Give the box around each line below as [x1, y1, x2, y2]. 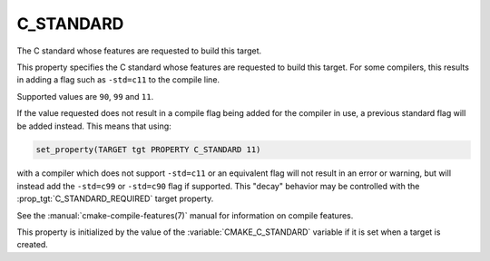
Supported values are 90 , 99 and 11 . [16, 91, 154, 101]
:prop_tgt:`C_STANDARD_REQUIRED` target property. [16, 193, 214, 204]
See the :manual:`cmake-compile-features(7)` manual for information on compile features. [16, 209, 354, 221]
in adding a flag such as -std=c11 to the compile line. [16, 74, 220, 85]
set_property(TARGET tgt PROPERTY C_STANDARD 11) [35, 145, 261, 155]
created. [16, 239, 49, 250]
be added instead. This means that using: [16, 121, 171, 131]
